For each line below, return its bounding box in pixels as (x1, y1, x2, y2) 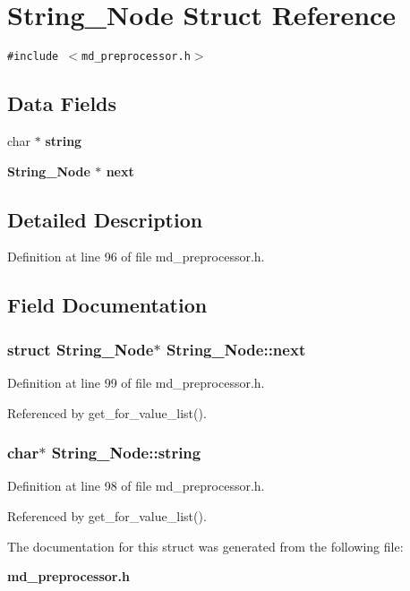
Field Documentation (7, 291, 208, 319)
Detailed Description (7, 205, 203, 233)
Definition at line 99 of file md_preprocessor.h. (7, 373, 265, 391)
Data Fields (7, 90, 117, 117)
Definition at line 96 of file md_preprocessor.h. (7, 247, 265, 266)
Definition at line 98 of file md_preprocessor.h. (7, 476, 265, 495)
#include (7, 50, 59, 64)
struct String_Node (7, 338, 154, 360)
